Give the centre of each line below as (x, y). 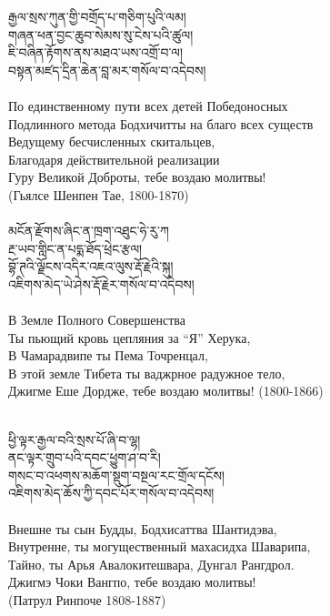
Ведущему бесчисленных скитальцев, (112, 141)
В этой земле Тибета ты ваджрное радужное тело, (147, 373)
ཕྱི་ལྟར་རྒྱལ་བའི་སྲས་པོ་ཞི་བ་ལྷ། (75, 439)
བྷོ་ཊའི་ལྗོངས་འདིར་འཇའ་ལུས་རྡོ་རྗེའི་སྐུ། (91, 266)
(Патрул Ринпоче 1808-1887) (87, 600)
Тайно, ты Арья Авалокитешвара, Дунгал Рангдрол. (151, 564)
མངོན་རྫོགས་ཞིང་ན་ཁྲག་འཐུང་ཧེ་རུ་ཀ (89, 231)
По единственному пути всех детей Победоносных (148, 105)
